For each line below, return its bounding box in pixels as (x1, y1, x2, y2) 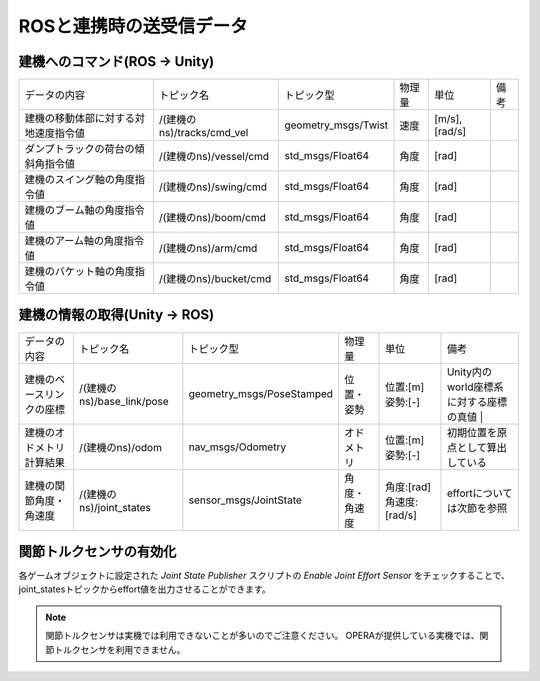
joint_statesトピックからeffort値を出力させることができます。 (18, 583, 271, 595)
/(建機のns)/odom (78, 440, 162, 454)
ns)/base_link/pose (78, 394, 169, 408)
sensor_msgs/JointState (188, 493, 302, 507)
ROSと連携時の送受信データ (18, 15, 249, 37)
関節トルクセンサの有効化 (18, 543, 177, 560)
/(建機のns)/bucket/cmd (158, 272, 272, 286)
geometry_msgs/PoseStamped (188, 386, 334, 400)
